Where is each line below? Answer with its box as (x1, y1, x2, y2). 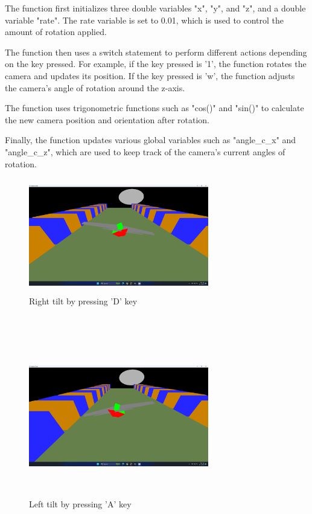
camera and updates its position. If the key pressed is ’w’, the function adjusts (5, 69, 295, 82)
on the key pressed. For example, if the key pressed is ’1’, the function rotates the (5, 57, 307, 70)
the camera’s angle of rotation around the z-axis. (5, 81, 185, 94)
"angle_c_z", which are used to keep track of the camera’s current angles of (5, 145, 285, 158)
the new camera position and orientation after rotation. (5, 113, 209, 126)
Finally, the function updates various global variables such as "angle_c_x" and (5, 133, 296, 146)
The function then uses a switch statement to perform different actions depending (5, 45, 307, 58)
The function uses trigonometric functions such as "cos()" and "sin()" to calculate (5, 101, 304, 114)
